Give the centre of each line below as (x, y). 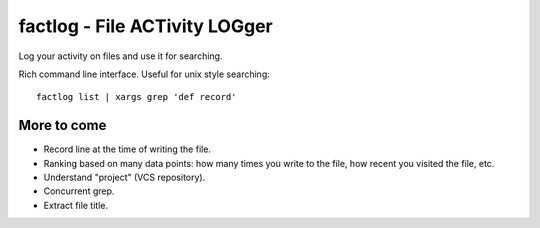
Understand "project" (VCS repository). (124, 177)
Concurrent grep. (79, 191)
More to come (62, 125)
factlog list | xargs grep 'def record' (136, 97)
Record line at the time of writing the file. (127, 149)
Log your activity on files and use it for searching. (120, 56)
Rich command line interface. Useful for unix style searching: (144, 74)
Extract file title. (76, 205)
